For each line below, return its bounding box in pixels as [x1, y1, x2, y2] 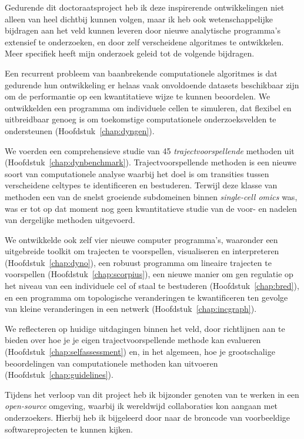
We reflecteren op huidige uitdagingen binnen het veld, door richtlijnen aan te [5, 322, 285, 334]
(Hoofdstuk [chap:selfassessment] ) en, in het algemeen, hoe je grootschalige [5, 345, 275, 358]
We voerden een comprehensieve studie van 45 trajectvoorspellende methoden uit [5, 144, 295, 157]
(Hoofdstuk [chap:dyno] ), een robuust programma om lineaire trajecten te [5, 256, 272, 268]
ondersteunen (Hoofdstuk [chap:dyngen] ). [5, 124, 155, 137]
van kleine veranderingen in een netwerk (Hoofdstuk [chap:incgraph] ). [5, 302, 257, 315]
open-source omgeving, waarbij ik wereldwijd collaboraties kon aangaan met [5, 400, 278, 412]
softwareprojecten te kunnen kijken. [5, 423, 133, 435]
